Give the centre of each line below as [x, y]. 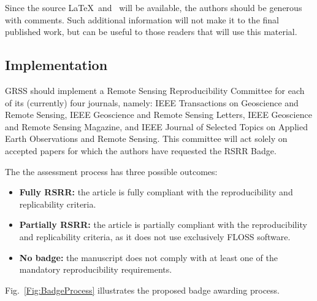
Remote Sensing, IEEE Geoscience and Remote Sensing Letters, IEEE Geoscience [158, 115]
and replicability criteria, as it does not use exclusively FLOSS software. [155, 236]
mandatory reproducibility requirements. [96, 269]
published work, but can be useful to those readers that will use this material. [151, 32]
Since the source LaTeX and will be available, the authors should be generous [154, 7]
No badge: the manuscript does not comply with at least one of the [148, 257]
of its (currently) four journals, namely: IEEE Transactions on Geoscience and [152, 102]
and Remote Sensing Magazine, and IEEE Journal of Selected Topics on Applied [156, 126]
